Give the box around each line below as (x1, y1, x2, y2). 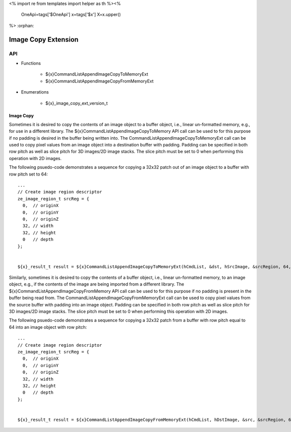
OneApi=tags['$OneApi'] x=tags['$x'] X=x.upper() (21, 12, 121, 17)
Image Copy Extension (9, 35, 79, 44)
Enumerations (21, 89, 49, 95)
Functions (21, 60, 41, 66)
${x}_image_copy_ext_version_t (45, 100, 108, 106)
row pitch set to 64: (9, 171, 48, 177)
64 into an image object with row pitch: (9, 324, 87, 330)
